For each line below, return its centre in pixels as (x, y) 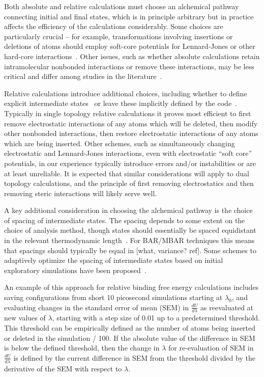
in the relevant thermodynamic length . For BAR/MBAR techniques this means (129, 240)
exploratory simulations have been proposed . (75, 270)
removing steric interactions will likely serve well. (81, 193)
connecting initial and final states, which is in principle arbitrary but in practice (129, 16)
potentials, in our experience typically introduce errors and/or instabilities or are (130, 163)
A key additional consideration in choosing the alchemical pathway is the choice (128, 210)
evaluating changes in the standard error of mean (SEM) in (96, 307)
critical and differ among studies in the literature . (83, 76)
